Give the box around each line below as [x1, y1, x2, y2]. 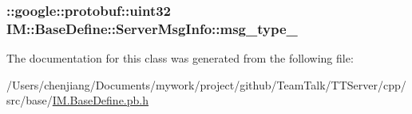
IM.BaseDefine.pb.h [52, 92, 149, 108]
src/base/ [6, 92, 53, 108]
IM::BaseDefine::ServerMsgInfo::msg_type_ [6, 18, 298, 38]
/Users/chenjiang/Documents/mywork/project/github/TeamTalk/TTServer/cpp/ [6, 76, 406, 93]
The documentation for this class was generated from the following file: [6, 50, 354, 66]
